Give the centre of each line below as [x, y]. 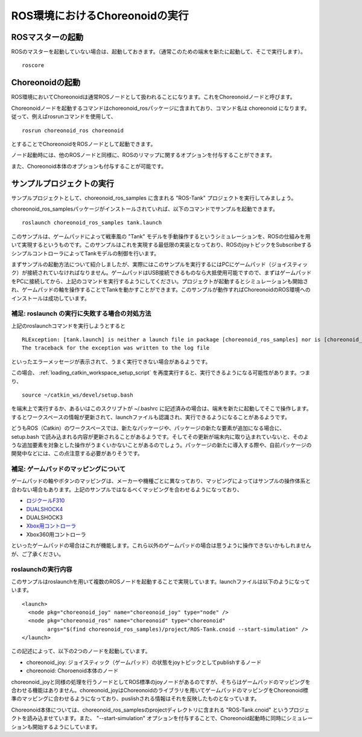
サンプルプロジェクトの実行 [63, 183]
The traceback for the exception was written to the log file [116, 348]
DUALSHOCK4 [45, 509]
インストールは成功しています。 [50, 298]
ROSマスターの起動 [47, 37]
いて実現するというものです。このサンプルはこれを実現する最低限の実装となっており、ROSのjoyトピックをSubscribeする [161, 245]
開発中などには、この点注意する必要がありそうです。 [77, 453]
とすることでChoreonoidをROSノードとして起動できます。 [84, 144]
